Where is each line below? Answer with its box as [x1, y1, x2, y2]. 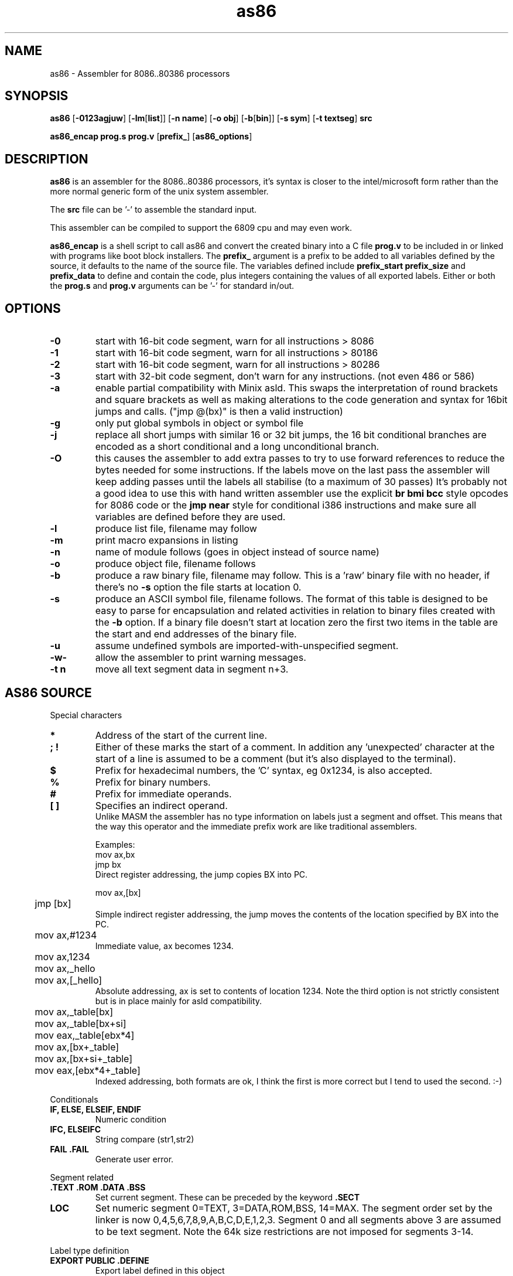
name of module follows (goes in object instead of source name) [95, 546, 379, 558]
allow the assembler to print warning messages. [95, 651, 306, 664]
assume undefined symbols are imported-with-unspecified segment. [95, 640, 399, 652]
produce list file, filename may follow [95, 523, 257, 535]
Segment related [50, 1172, 114, 1182]
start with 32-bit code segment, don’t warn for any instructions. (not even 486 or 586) [95, 370, 475, 383]
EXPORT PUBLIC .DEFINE [50, 1255, 149, 1265]
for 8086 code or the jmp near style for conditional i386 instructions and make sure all [95, 499, 477, 511]
